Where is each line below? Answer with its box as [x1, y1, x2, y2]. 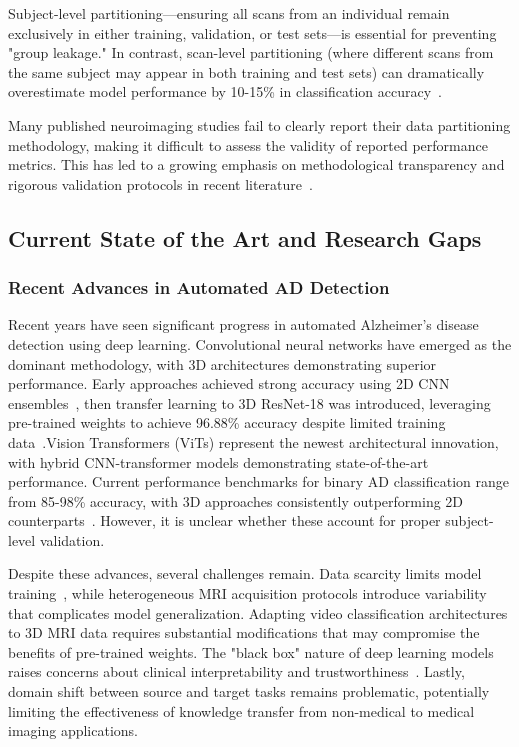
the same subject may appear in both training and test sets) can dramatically [8, 61, 485, 82]
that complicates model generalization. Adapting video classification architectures [8, 602, 508, 623]
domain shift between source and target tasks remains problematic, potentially [8, 681, 490, 702]
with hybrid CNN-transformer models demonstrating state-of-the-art [8, 451, 429, 472]
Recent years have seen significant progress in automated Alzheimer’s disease [8, 314, 479, 335]
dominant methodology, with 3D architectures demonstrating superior [8, 353, 437, 374]
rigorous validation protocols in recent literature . [8, 173, 313, 194]
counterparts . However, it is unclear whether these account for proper [8, 510, 441, 531]
